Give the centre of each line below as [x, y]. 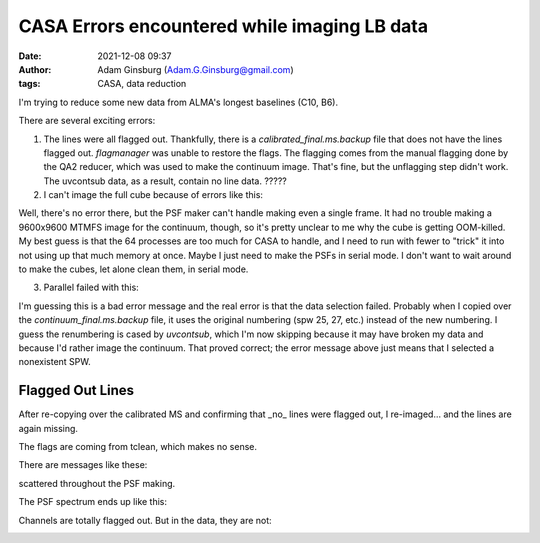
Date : [30, 56]
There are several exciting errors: [87, 121]
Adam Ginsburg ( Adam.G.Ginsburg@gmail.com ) [195, 69]
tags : [29, 84]
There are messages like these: [83, 465]
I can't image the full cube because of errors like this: [153, 195]
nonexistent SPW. [55, 362]
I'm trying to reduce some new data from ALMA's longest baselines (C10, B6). [178, 102]
